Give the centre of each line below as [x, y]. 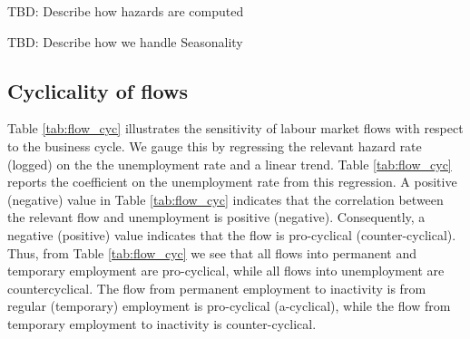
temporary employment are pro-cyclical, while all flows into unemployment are [226, 271]
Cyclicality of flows [98, 90]
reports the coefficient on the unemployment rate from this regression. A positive [232, 182]
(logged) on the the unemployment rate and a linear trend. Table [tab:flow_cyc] [230, 164]
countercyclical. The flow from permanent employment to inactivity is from [217, 288]
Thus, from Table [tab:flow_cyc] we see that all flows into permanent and [212, 252]
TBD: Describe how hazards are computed [126, 11]
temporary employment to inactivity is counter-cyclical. [162, 323]
